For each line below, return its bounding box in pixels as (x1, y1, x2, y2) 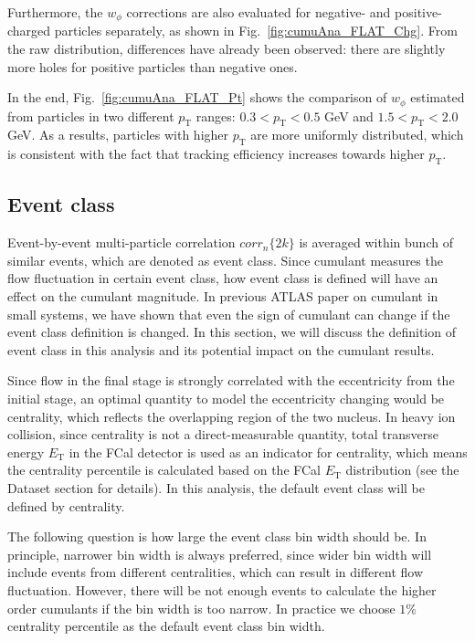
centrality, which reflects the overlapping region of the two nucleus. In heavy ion (7, 406, 456, 426)
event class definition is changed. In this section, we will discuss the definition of (7, 322, 456, 342)
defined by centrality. (7, 496, 125, 515)
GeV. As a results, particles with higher (7, 125, 229, 144)
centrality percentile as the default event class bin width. (7, 616, 325, 636)
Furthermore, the (7, 3, 103, 21)
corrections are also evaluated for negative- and (126, 3, 391, 21)
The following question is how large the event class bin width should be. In (7, 527, 427, 546)
